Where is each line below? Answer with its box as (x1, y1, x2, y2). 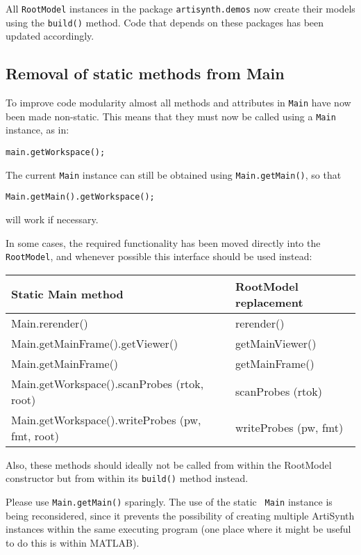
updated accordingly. (6, 29, 94, 43)
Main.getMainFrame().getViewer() (11, 335, 178, 351)
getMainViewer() (235, 335, 317, 351)
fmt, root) (11, 427, 59, 444)
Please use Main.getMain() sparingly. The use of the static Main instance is (6, 494, 333, 509)
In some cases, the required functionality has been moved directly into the (6, 235, 321, 250)
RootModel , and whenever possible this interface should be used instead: (6, 249, 312, 264)
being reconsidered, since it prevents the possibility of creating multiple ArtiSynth (6, 508, 355, 522)
